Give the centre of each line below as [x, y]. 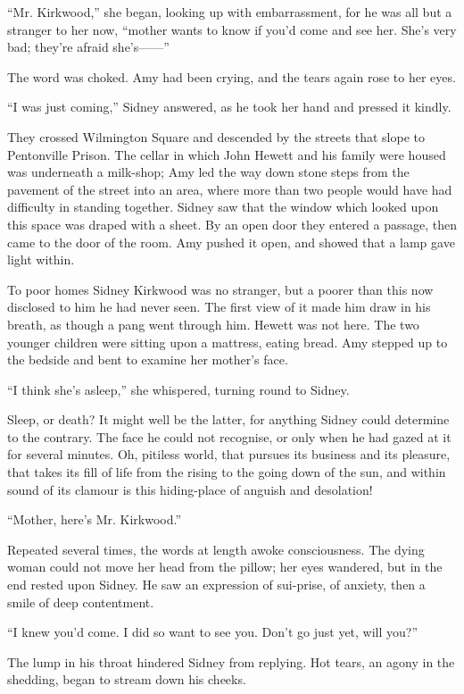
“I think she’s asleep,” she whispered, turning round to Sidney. [178, 389]
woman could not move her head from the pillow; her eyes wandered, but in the [225, 567]
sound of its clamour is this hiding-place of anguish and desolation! [190, 489]
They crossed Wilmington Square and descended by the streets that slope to [216, 136]
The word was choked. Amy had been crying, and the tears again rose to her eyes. [232, 76]
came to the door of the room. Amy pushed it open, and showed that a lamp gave [231, 242]
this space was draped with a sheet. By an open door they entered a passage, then [232, 224]
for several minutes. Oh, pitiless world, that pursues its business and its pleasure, [229, 454]
